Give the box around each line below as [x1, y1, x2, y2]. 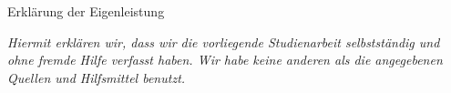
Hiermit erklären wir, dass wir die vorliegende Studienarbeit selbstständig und [7, 32, 440, 51]
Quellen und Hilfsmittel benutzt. [7, 67, 186, 87]
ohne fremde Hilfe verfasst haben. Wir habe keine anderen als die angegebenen [7, 50, 443, 69]
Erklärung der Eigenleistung [7, 2, 165, 20]
